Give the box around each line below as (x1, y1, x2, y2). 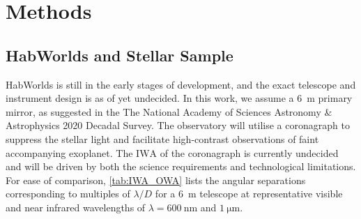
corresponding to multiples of (6, 186, 130, 201)
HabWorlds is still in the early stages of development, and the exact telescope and (6, 77, 356, 91)
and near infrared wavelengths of (6, 199, 146, 214)
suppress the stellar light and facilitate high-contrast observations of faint (6, 131, 319, 146)
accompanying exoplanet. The (6, 145, 133, 160)
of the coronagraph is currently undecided (160, 145, 339, 160)
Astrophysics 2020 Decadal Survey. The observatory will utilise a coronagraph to (6, 118, 350, 133)
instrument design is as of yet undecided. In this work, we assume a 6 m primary (6, 91, 353, 105)
